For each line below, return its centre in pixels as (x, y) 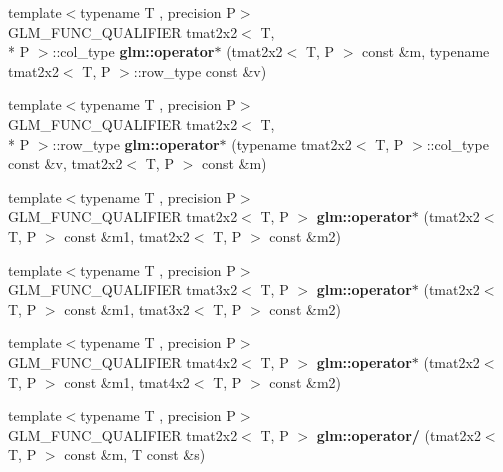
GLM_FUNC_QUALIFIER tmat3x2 (123, 289)
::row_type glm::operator (136, 143)
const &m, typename (426, 51)
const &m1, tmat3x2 (127, 308)
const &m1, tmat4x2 (127, 381)
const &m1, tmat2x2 (127, 235)
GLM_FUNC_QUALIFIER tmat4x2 (123, 361)
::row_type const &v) (200, 70)
